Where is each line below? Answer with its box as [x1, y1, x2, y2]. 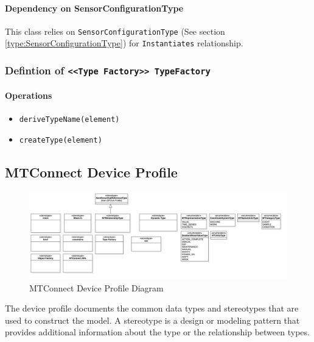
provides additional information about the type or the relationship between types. [5, 326, 310, 338]
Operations [5, 89, 52, 102]
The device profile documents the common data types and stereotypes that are [5, 302, 299, 315]
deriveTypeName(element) [19, 115, 120, 124]
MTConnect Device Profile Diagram [29, 281, 164, 294]
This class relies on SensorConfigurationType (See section [5, 24, 225, 37]
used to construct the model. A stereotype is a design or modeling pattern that [5, 313, 300, 326]
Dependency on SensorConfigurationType [5, 1, 184, 14]
